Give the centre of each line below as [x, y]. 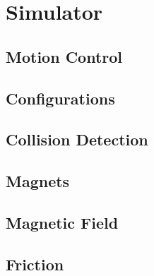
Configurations [60, 98]
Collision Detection [77, 139]
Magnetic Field [62, 222]
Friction [35, 264]
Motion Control [64, 56]
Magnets [38, 181]
